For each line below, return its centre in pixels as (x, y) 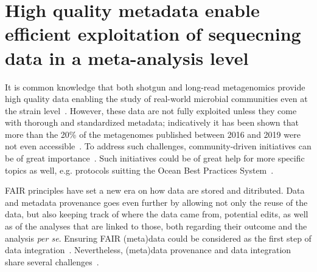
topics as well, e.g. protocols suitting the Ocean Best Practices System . (139, 170)
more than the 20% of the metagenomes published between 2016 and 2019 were (153, 134)
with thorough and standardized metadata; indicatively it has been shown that (152, 122)
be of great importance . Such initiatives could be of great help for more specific (155, 158)
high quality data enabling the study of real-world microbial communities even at (156, 99)
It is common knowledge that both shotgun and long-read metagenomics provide (155, 87)
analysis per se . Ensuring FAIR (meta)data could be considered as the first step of (158, 238)
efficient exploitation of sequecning (153, 34)
